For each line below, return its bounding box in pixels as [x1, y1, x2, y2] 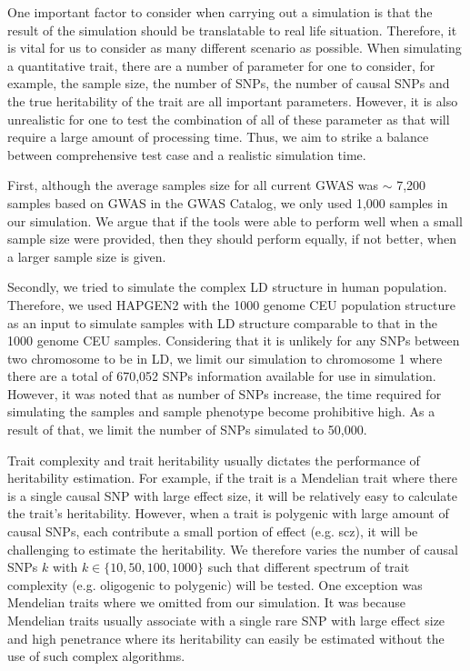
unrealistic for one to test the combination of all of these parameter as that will [7, 109, 450, 128]
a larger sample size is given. [7, 246, 166, 265]
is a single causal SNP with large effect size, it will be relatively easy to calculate [7, 486, 457, 505]
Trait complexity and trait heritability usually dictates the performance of [7, 450, 420, 469]
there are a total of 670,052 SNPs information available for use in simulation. [7, 366, 436, 386]
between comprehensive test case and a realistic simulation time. [7, 145, 366, 164]
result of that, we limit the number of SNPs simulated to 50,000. [7, 420, 367, 439]
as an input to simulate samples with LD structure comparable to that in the [7, 313, 438, 332]
